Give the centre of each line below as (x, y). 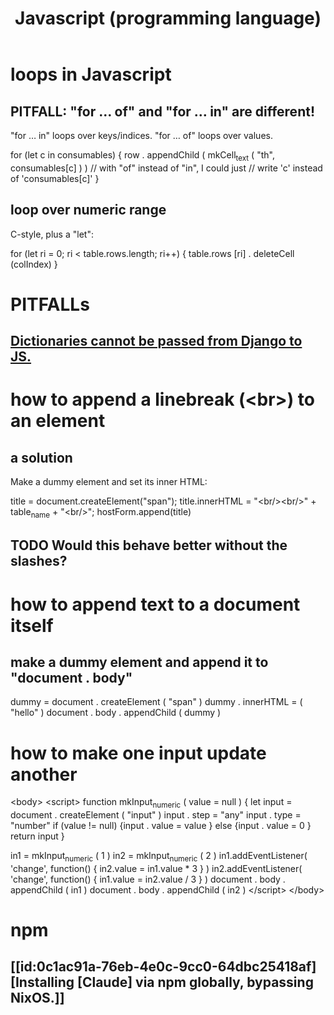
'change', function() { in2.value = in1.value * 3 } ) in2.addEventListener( (156, 868)
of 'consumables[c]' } (55, 178)
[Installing (42, 982)
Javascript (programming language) (168, 18)
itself (32, 625)
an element (58, 421)
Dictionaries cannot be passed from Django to (156, 341)
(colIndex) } (34, 264)
